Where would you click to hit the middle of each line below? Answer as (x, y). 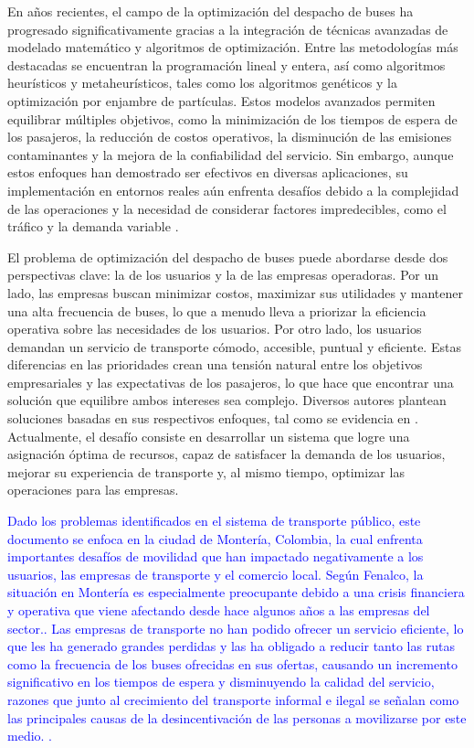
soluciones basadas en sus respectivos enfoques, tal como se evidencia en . (213, 418)
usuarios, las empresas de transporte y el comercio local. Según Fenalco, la (216, 574)
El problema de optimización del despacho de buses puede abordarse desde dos (228, 256)
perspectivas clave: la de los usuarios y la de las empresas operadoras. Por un (223, 275)
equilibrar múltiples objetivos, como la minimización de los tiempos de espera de (232, 118)
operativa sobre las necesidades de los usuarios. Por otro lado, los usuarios (215, 329)
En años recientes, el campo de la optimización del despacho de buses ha (211, 11)
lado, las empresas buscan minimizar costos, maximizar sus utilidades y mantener (235, 292)
